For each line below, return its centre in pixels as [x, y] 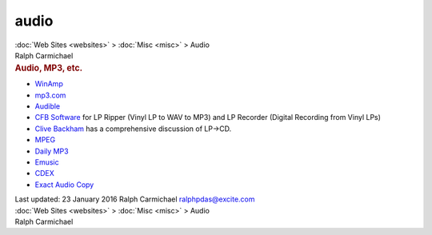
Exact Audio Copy [64, 185]
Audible [48, 106]
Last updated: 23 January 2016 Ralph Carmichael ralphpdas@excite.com [135, 199]
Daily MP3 [52, 151]
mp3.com [50, 95]
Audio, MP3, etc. [49, 68]
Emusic [47, 162]
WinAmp [49, 84]
